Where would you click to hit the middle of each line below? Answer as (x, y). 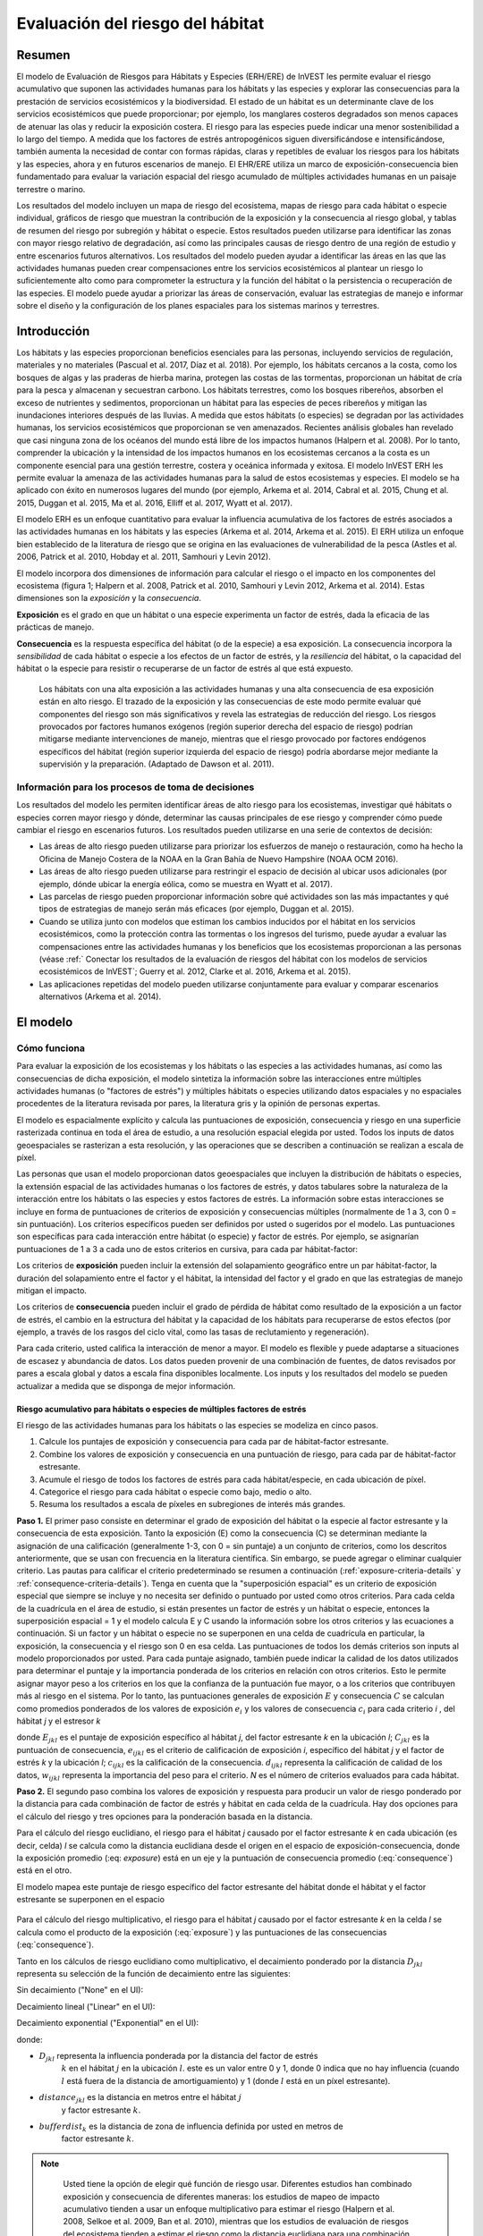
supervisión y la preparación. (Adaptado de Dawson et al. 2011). (157, 764)
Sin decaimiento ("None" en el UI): (80, 1990)
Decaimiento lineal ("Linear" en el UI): (86, 2006)
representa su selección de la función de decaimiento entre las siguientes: (153, 1974)
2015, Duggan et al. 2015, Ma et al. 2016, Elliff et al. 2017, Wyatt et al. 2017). (155, 503)
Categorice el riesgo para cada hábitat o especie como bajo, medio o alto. (175, 1491)
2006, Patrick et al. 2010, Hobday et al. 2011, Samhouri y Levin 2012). (144, 557)
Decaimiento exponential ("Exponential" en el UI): (108, 2023)
